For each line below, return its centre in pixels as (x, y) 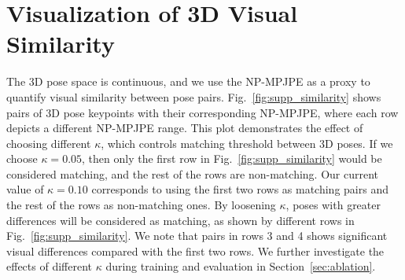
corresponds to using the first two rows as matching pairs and (240, 189)
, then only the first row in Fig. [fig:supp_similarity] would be (232, 158)
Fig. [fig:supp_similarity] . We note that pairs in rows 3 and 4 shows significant (197, 236)
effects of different (49, 266)
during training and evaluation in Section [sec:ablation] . (241, 266)
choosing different (49, 143)
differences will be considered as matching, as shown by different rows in (180, 220)
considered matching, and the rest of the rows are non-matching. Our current (193, 173)
